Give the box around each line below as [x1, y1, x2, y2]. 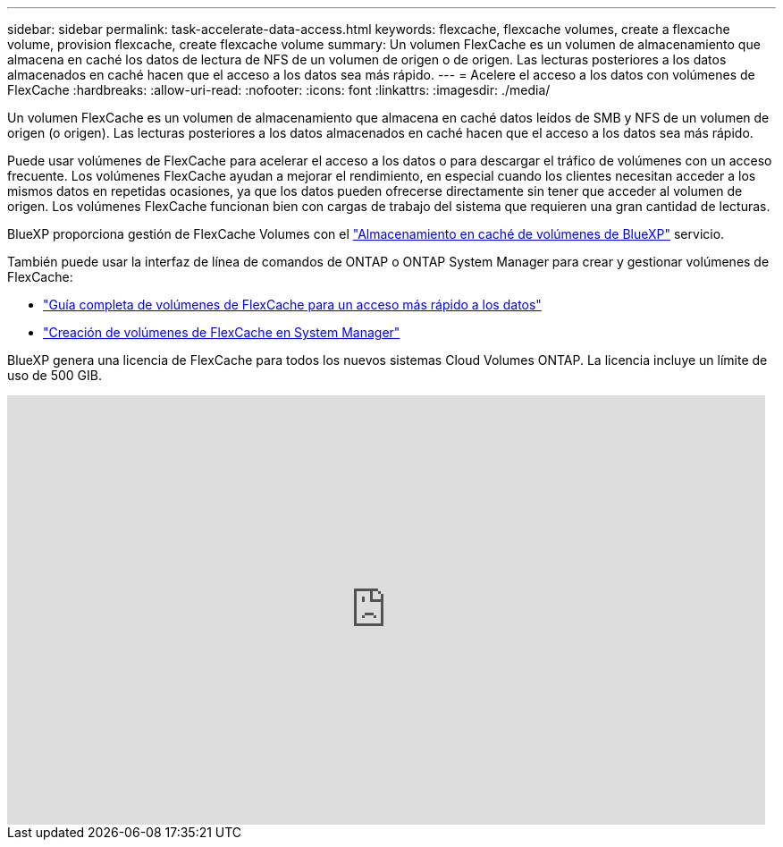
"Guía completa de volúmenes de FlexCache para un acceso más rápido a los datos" [43, 297, 542, 312]
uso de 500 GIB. [7, 368, 102, 383]
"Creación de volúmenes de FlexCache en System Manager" [43, 325, 400, 340]
